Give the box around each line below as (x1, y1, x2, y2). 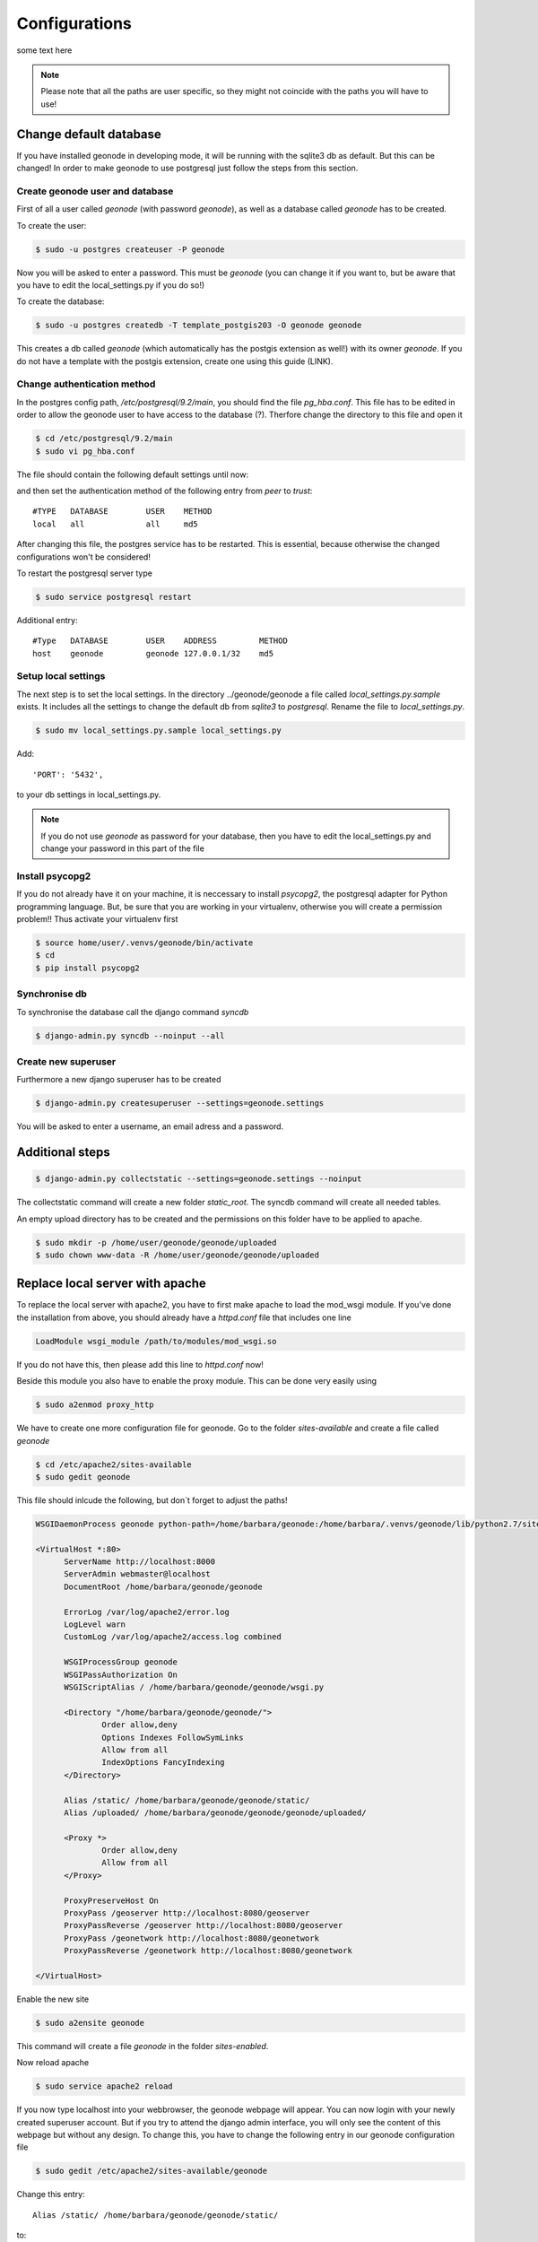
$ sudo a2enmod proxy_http (35, 1400, 154, 1410)
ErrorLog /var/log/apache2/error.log (64, 1606, 230, 1617)
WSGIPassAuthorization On (64, 1669, 178, 1680)
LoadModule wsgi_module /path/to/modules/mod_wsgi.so (35, 1336, 277, 1346)
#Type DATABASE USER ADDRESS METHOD (32, 636, 289, 646)
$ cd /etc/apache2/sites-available (35, 1459, 192, 1470)
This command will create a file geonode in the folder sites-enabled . (16, 2040, 269, 2051)
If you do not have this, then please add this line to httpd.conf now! (16, 1359, 265, 1369)
